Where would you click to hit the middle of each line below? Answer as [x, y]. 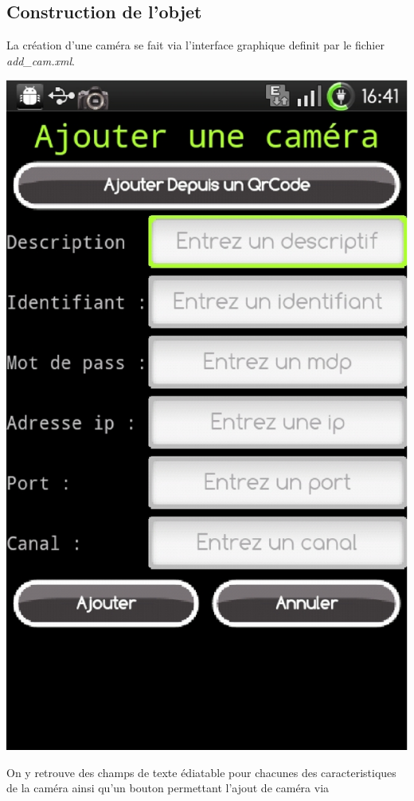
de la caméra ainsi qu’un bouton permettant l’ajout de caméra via [168, 788]
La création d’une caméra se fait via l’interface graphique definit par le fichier [195, 45]
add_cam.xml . [41, 60]
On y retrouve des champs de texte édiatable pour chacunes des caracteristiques [201, 772]
